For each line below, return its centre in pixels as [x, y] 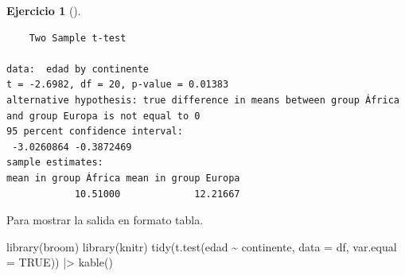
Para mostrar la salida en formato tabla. [105, 220]
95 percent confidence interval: [95, 132]
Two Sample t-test [78, 38]
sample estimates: [55, 163]
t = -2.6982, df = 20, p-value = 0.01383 [118, 85]
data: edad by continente [78, 69]
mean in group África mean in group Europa [123, 178]
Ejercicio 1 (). [44, 10]
